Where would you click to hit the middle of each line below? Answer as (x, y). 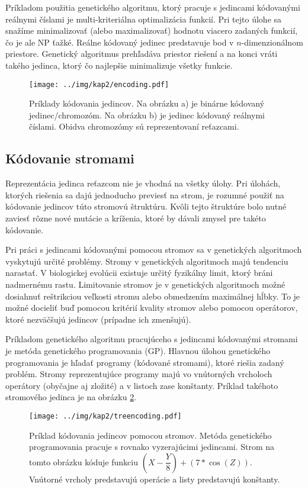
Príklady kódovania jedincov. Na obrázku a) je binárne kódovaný (147, 103)
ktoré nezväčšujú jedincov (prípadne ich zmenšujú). (98, 319)
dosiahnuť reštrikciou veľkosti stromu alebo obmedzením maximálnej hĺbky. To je (153, 296)
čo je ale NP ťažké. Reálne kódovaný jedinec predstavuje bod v (120, 42)
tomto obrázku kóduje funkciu (84, 461)
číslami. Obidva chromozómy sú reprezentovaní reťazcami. (134, 126)
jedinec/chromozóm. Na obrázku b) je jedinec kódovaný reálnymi (147, 115)
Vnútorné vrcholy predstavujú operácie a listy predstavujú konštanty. (155, 479)
